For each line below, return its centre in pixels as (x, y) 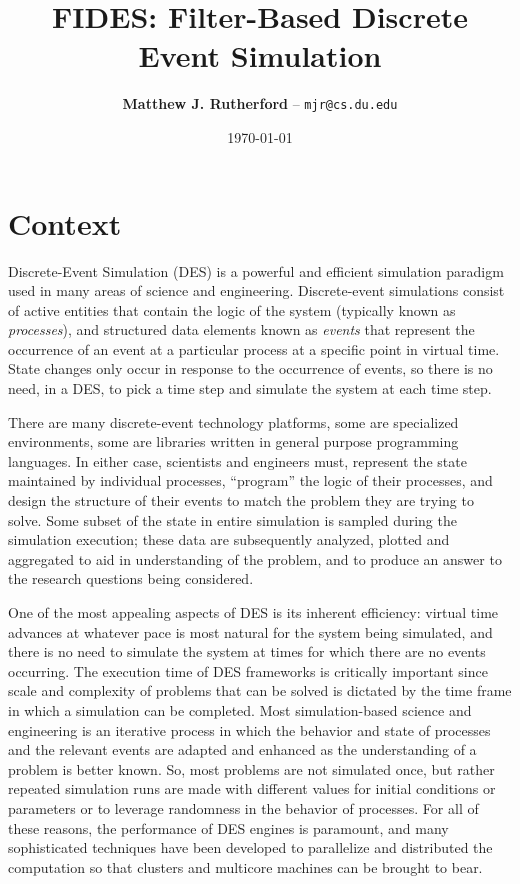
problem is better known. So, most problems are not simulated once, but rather (251, 768)
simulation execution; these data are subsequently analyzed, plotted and (229, 539)
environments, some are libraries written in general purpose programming (233, 441)
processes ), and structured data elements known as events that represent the (241, 329)
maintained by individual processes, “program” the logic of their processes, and (250, 480)
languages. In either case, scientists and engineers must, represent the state (237, 460)
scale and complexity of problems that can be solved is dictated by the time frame (260, 690)
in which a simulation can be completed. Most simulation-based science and (240, 709)
